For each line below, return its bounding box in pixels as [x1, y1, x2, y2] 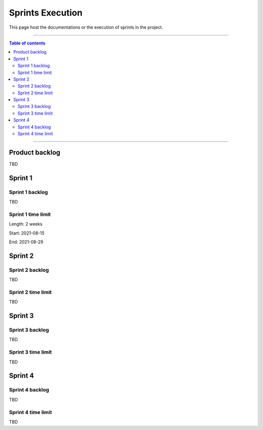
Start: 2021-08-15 [9, 230, 45, 236]
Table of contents [9, 40, 46, 46]
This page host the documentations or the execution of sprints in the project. [9, 24, 163, 30]
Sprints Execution [9, 7, 83, 18]
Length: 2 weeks [9, 221, 42, 227]
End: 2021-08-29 [9, 239, 43, 245]
